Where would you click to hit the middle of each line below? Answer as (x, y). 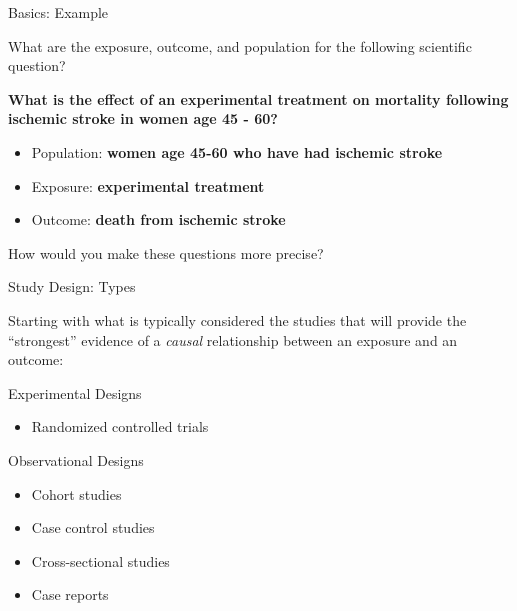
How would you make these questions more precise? (166, 252)
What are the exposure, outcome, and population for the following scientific (240, 45)
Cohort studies (76, 493)
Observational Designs (76, 459)
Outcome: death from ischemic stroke (158, 219)
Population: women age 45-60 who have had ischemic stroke (237, 151)
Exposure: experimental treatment (148, 185)
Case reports (70, 594)
